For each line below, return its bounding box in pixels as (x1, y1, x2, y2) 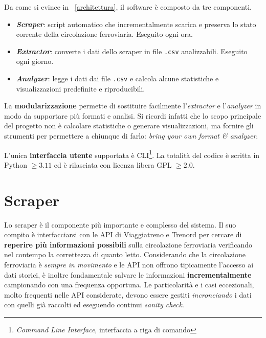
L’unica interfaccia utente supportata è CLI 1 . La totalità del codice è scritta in (4, 148, 260, 160)
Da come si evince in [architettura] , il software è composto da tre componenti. (4, 2, 252, 12)
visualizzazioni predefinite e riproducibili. (16, 83, 145, 94)
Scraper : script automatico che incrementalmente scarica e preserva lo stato (16, 18, 256, 29)
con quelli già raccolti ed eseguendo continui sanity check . (4, 299, 184, 310)
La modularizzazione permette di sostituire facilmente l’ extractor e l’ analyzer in (4, 100, 261, 111)
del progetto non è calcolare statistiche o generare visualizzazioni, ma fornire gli (4, 120, 254, 131)
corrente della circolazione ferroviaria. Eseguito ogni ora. (16, 29, 193, 39)
